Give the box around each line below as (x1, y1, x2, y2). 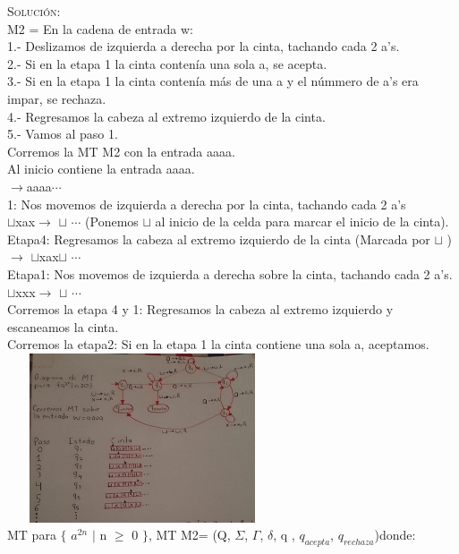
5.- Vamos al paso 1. (7, 124, 118, 143)
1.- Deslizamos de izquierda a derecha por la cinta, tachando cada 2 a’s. (7, 37, 400, 55)
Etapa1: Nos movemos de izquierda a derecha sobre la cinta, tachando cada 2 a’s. (7, 264, 453, 283)
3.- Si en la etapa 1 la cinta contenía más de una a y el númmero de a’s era (7, 72, 419, 90)
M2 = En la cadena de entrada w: (7, 19, 193, 38)
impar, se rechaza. (7, 89, 106, 107)
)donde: (374, 525, 416, 544)
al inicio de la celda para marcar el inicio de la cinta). (155, 212, 449, 231)
